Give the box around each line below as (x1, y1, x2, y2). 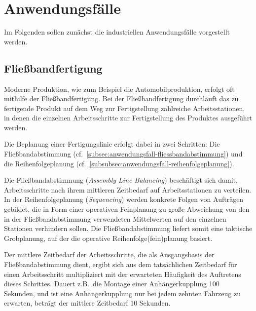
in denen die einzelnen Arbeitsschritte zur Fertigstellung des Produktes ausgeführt (4, 113, 253, 123)
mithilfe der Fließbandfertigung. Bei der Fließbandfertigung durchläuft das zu (4, 93, 239, 104)
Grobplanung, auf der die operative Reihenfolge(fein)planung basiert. (4, 233, 213, 243)
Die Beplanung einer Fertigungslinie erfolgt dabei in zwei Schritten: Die (4, 139, 220, 149)
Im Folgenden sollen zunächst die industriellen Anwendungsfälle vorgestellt (4, 27, 230, 37)
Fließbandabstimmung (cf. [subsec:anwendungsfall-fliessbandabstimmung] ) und (4, 149, 243, 159)
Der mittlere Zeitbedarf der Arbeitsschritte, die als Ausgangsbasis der (4, 249, 215, 260)
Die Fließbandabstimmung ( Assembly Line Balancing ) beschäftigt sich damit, (4, 175, 238, 185)
